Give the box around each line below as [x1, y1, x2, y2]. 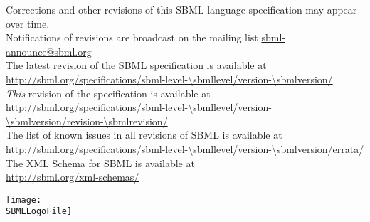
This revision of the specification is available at [6, 85, 211, 100]
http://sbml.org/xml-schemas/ [6, 169, 139, 184]
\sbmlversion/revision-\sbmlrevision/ [6, 113, 168, 128]
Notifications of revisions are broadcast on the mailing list [6, 30, 258, 45]
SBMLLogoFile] [6, 206, 73, 217]
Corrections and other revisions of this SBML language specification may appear [6, 2, 357, 16]
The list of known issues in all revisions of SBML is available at [6, 127, 282, 142]
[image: [6, 194, 42, 205]
